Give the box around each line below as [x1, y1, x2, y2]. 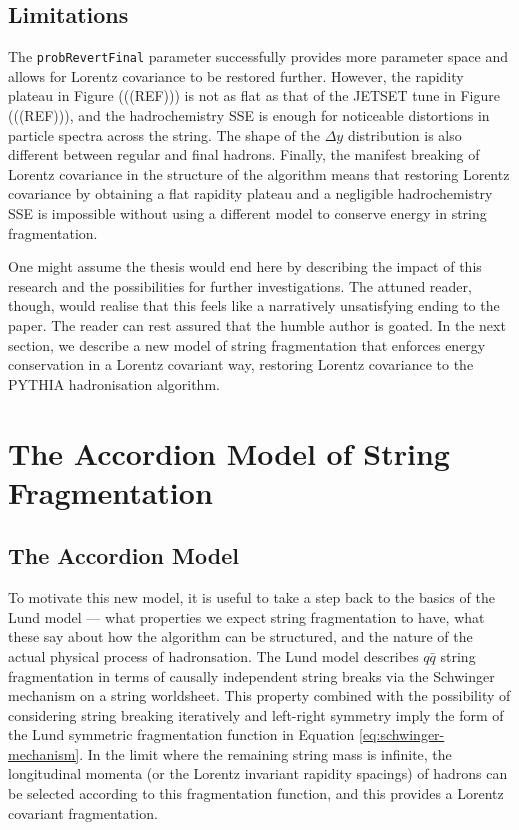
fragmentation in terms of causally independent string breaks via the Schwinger [8, 665, 495, 686]
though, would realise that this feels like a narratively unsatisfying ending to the [8, 295, 500, 316]
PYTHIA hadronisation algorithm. [8, 373, 220, 394]
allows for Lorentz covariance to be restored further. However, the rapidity [8, 65, 464, 86]
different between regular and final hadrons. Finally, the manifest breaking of [8, 144, 480, 165]
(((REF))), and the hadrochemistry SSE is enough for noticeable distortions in [8, 105, 490, 126]
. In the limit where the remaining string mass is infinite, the [79, 743, 452, 764]
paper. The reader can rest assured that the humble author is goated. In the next [8, 314, 506, 335]
